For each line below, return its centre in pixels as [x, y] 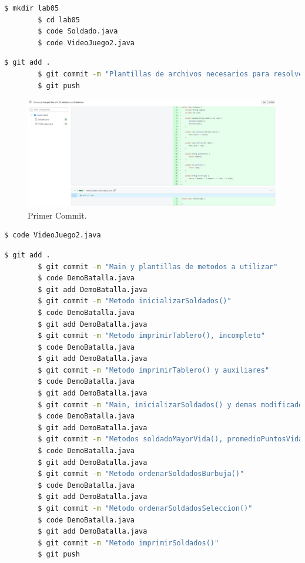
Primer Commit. [57, 215]
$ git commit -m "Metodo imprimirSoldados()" [128, 543]
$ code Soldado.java [78, 31]
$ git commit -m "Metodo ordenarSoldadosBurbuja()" [141, 474]
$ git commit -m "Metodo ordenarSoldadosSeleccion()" [145, 509]
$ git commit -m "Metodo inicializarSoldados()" [135, 301]
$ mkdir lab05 [32, 8]
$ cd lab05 [59, 20]
